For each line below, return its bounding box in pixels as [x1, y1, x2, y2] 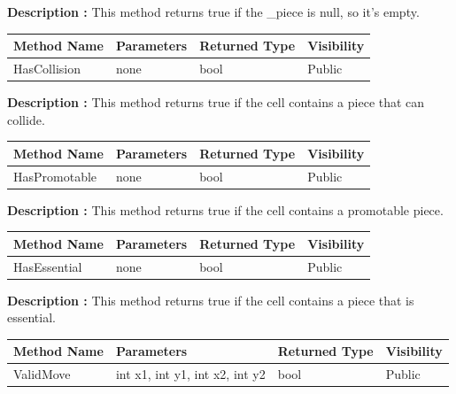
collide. [7, 110, 45, 128]
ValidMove [13, 365, 71, 383]
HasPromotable [13, 166, 97, 185]
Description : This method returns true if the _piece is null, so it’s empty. [7, 3, 420, 20]
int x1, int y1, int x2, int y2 [115, 365, 266, 383]
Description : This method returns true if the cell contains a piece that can [7, 93, 425, 112]
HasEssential [13, 257, 82, 275]
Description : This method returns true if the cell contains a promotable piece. [7, 200, 444, 219]
